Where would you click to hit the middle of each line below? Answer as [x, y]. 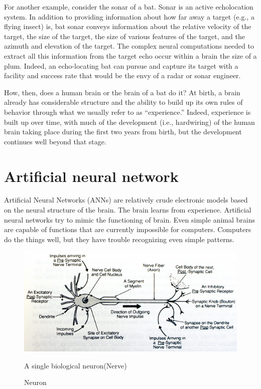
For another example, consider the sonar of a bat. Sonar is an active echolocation [129, 7]
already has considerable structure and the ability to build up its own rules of [123, 102]
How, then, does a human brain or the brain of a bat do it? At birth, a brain [122, 92]
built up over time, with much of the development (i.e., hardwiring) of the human [129, 122]
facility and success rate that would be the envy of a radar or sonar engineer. [122, 75]
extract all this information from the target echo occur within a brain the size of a [130, 55]
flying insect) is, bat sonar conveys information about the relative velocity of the [128, 26]
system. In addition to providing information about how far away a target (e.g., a [129, 16]
